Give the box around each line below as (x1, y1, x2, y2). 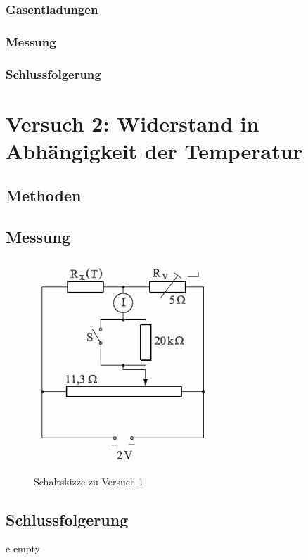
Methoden (6, 184, 82, 206)
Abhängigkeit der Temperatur (6, 136, 302, 165)
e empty (6, 541, 40, 556)
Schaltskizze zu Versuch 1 (34, 473, 144, 488)
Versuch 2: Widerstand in (6, 108, 259, 137)
